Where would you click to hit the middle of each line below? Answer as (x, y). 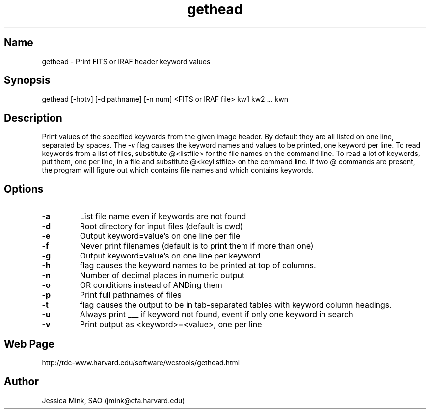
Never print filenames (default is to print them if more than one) (197, 246)
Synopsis (27, 80)
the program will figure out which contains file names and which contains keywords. (178, 170)
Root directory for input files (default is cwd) (161, 226)
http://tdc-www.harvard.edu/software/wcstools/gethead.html (141, 362)
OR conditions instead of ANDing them (151, 285)
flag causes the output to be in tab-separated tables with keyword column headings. (236, 305)
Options (24, 189)
